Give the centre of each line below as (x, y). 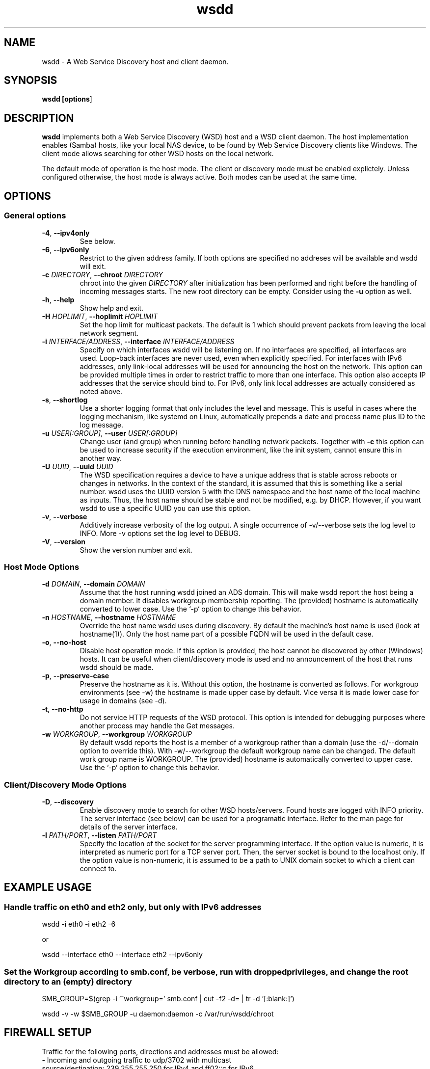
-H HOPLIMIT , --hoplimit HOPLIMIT (100, 316)
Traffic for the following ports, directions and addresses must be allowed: (160, 1051)
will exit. (93, 266)
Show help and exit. (112, 308)
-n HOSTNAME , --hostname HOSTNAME (109, 617)
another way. (101, 458)
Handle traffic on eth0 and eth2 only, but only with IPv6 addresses (133, 907)
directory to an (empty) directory (68, 981)
